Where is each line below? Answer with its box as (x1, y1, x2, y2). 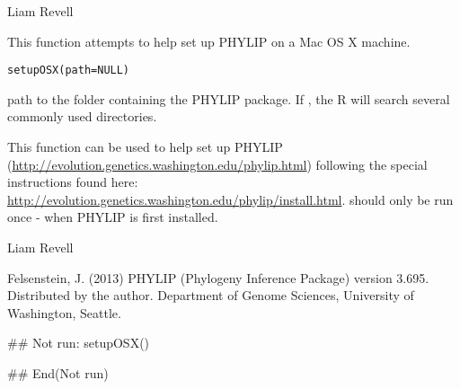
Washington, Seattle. (7, 303, 121, 322)
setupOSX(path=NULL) (7, 64, 130, 77)
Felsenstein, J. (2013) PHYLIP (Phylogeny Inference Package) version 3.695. (7, 268, 429, 287)
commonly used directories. (7, 107, 157, 126)
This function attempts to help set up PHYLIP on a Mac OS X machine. (7, 31, 411, 50)
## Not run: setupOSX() (7, 333, 150, 352)
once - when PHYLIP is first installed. (7, 208, 218, 226)
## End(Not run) (7, 363, 109, 382)
